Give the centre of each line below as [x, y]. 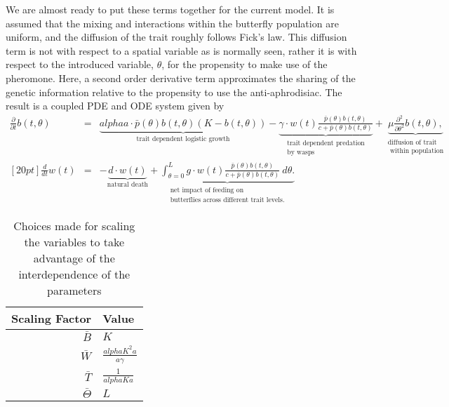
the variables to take [74, 241]
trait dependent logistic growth [183, 139]
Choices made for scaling [74, 225]
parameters [74, 290]
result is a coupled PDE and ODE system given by [115, 106]
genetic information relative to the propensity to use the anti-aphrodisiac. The [174, 92]
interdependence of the [74, 274]
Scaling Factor [52, 318]
